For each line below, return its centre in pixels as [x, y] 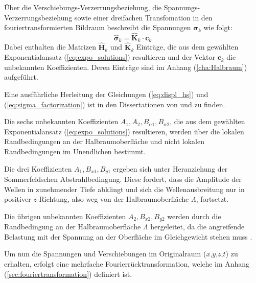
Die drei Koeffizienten [38, 168]
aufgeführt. [21, 77]
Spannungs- [182, 7]
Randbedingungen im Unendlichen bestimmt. [75, 151]
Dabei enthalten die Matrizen [50, 47]
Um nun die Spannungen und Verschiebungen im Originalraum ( [105, 254]
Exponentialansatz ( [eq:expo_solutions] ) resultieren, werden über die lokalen [124, 131]
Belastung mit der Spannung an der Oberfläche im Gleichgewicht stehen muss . [128, 236]
